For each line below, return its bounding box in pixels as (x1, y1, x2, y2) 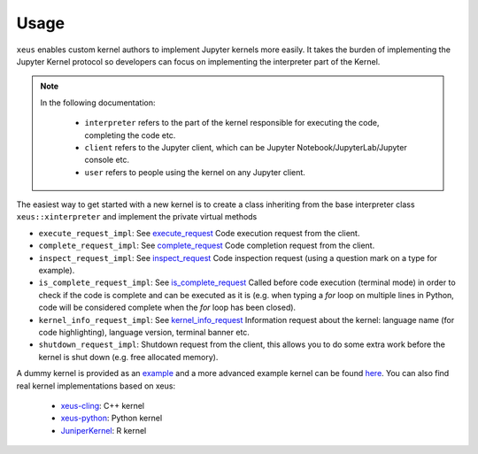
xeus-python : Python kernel (60, 412, 163, 424)
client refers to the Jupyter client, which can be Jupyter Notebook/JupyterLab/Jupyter (84, 142, 407, 152)
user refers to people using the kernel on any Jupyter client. (84, 166, 305, 177)
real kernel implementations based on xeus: (16, 381, 176, 391)
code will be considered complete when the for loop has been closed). (38, 302, 297, 313)
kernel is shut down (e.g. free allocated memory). (38, 351, 219, 362)
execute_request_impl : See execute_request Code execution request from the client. (38, 227, 360, 238)
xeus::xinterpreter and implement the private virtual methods (16, 212, 258, 222)
